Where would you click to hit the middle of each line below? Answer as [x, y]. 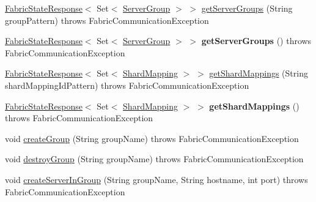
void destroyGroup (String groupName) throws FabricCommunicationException [154, 159]
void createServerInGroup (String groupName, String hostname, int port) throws [156, 179]
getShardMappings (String [259, 73]
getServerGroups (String [247, 8]
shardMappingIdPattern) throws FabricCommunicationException [127, 85]
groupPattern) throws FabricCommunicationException [107, 20]
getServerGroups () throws [256, 41]
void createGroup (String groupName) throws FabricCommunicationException [152, 138]
